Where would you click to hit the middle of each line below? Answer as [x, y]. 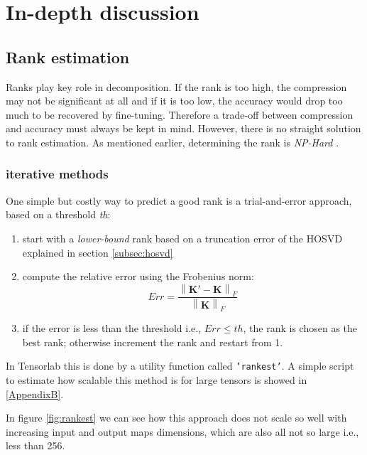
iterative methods [57, 174]
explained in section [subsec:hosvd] [98, 252]
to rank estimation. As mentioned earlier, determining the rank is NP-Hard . [172, 142]
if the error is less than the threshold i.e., [112, 328]
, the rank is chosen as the [300, 328]
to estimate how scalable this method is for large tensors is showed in [157, 380]
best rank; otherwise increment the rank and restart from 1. [153, 342]
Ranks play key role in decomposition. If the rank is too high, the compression [176, 86]
